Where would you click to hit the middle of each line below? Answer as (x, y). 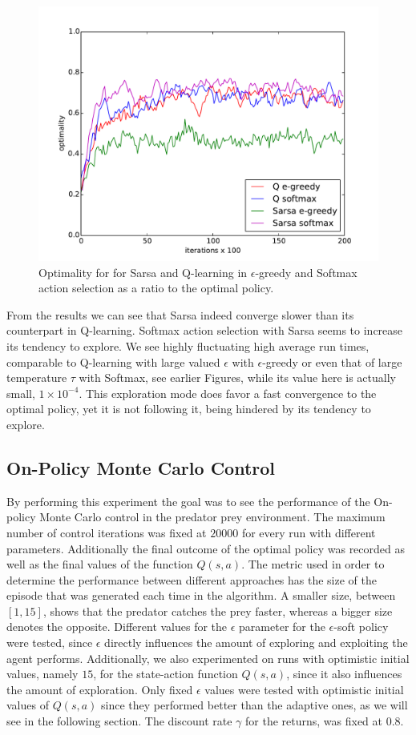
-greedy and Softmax (306, 272)
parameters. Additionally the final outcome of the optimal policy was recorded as (206, 548)
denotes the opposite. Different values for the (117, 627)
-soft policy (361, 627)
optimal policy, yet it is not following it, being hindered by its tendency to (189, 409)
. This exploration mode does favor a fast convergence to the (228, 393)
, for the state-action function (166, 674)
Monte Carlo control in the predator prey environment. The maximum (212, 517)
